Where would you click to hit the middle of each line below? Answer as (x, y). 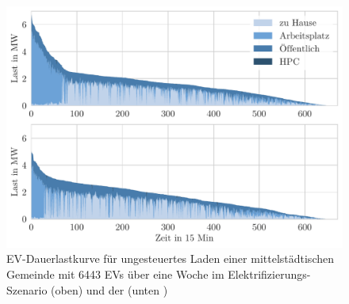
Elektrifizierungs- (269, 274)
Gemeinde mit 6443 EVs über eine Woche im (115, 274)
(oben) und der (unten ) (109, 289)
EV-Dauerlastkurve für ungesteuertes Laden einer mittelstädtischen (170, 258)
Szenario (27, 289)
